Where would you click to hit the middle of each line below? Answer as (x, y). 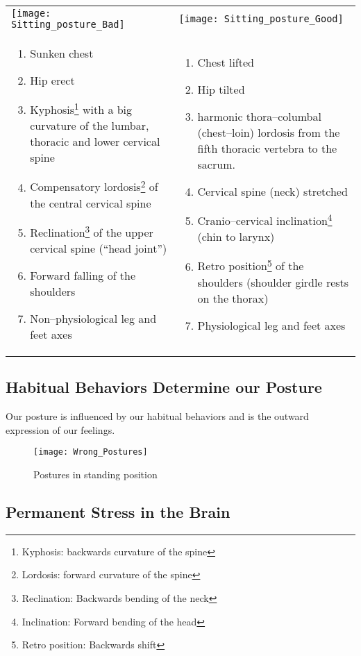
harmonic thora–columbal (259, 117)
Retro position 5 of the (251, 265)
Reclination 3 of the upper (92, 231)
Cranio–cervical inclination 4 (265, 220)
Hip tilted (221, 90)
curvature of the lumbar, (90, 126)
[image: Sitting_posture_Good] (261, 19)
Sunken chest (62, 53)
